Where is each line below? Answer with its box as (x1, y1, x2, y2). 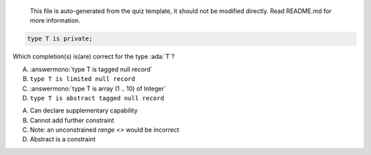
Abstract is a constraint (30, 135, 96, 143)
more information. (30, 16, 80, 25)
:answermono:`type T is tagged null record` (30, 65, 153, 73)
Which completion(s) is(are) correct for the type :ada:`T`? (12, 52, 175, 61)
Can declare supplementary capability (30, 106, 138, 115)
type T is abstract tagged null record (30, 94, 164, 102)
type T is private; (27, 35, 93, 43)
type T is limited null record (30, 75, 135, 83)
